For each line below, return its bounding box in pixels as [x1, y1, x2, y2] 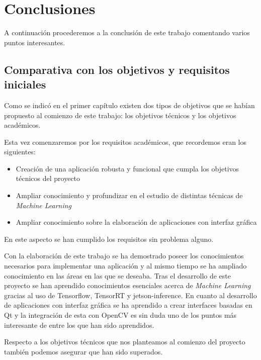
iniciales [4, 76, 46, 92]
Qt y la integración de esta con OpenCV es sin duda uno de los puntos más [4, 310, 237, 320]
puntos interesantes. [4, 37, 65, 47]
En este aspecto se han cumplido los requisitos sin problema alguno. [4, 233, 214, 244]
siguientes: [4, 146, 36, 157]
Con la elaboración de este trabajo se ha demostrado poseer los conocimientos [4, 250, 244, 261]
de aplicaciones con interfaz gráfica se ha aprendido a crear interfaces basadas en [4, 300, 252, 310]
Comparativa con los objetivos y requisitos [4, 61, 230, 77]
